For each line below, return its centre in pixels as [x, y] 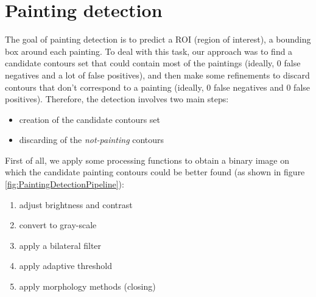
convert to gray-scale [58, 225]
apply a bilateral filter [60, 245]
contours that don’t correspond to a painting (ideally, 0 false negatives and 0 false [158, 87]
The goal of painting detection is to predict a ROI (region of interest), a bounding [158, 39]
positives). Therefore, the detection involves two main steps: [117, 99]
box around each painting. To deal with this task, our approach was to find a [149, 51]
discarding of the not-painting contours [92, 140]
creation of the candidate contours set [90, 119]
